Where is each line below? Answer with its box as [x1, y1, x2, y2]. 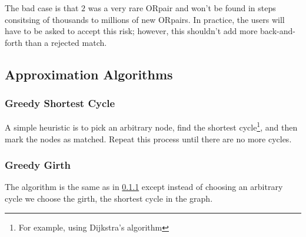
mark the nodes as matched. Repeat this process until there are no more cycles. [5, 132, 292, 145]
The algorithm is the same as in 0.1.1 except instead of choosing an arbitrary [5, 181, 283, 193]
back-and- [260, 25, 295, 37]
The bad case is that [5, 2, 79, 14]
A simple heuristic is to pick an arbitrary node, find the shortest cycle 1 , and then [5, 119, 298, 133]
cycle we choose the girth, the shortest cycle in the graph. [5, 192, 213, 205]
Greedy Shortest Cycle [5, 96, 115, 111]
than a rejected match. [25, 36, 107, 48]
